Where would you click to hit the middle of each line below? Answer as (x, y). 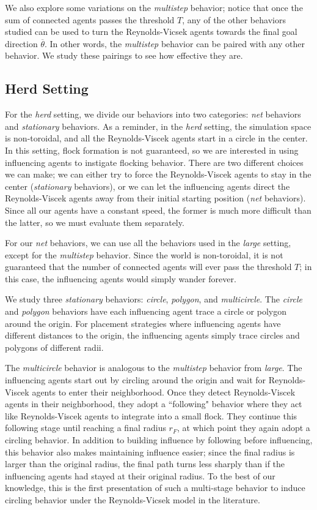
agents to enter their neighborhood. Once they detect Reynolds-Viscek (164, 392)
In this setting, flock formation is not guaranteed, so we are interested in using (152, 150)
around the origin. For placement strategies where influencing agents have (143, 323)
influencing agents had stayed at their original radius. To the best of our (140, 475)
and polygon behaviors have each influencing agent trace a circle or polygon (146, 311)
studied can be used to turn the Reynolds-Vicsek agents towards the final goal (151, 32)
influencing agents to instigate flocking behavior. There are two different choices (154, 162)
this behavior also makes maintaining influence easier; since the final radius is (150, 452)
